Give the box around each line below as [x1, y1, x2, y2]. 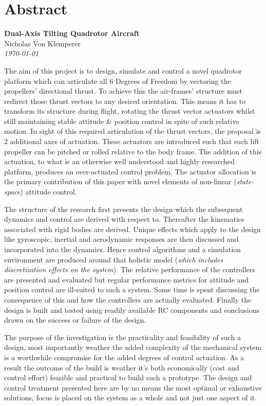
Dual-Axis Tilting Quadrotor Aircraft [4, 28, 140, 39]
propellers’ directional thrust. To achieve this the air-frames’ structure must [4, 85, 242, 96]
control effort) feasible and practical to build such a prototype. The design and [4, 372, 252, 383]
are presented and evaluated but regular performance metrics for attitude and [4, 274, 249, 285]
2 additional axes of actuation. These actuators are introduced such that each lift [4, 136, 260, 147]
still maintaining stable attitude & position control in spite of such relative [4, 115, 239, 126]
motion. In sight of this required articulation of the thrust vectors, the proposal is [4, 126, 261, 136]
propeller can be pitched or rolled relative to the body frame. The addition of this [4, 146, 262, 156]
